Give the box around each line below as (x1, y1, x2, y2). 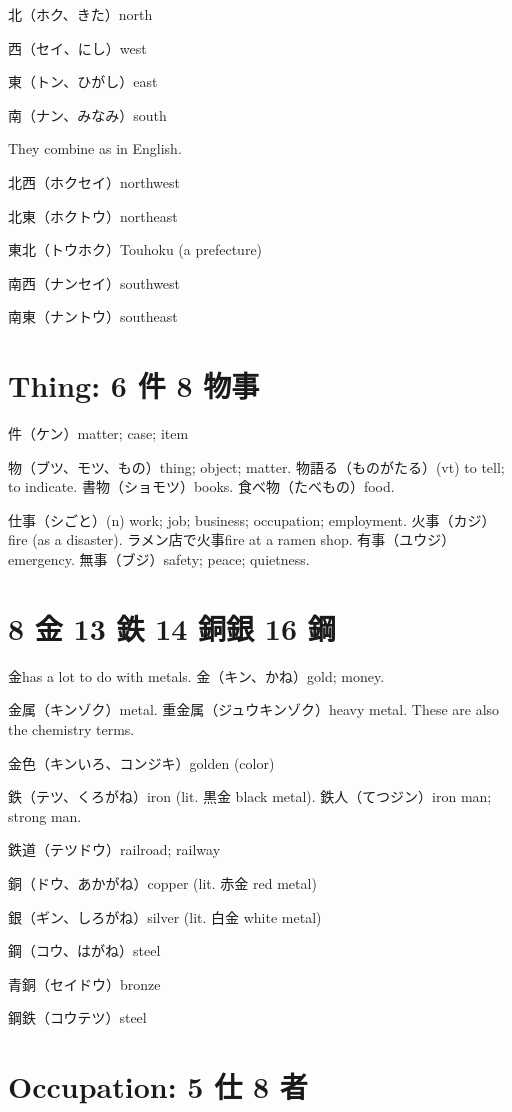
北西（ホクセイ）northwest (8, 171, 181, 192)
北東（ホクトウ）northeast (8, 205, 178, 226)
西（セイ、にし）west (8, 37, 147, 58)
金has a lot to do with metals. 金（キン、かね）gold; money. (8, 665, 385, 686)
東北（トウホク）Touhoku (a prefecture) (8, 239, 263, 260)
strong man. (8, 805, 82, 826)
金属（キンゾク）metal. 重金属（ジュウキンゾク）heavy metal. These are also (8, 699, 500, 720)
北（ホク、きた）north (8, 4, 153, 24)
